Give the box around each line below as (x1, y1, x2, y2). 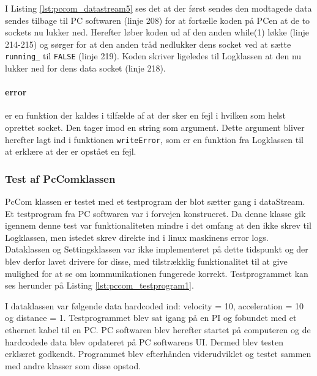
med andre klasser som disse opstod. (5, 359, 141, 372)
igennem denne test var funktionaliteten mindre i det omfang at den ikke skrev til (5, 219, 311, 232)
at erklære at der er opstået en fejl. (5, 145, 136, 158)
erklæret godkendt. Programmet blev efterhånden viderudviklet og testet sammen (5, 347, 311, 360)
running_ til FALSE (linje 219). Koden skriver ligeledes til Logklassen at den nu (5, 50, 302, 62)
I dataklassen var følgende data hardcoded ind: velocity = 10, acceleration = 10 (5, 299, 304, 312)
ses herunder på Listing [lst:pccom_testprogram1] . (5, 279, 194, 292)
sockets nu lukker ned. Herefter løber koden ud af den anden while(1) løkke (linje (5, 26, 309, 39)
